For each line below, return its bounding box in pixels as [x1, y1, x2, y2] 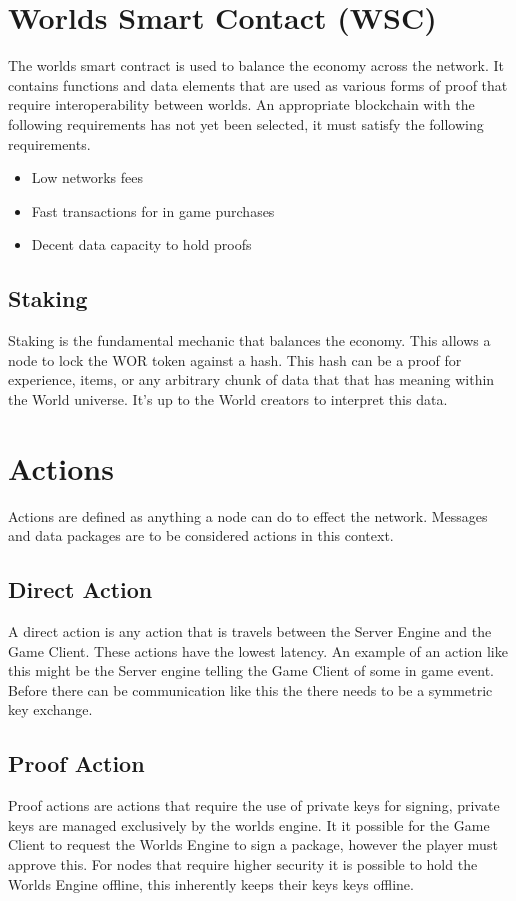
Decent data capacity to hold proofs [31, 234, 252, 255]
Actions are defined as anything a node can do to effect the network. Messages [8, 505, 488, 526]
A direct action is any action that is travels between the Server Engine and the [8, 620, 492, 641]
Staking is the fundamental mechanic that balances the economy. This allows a [8, 330, 491, 351]
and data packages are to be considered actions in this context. [8, 525, 394, 546]
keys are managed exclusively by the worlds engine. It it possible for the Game [8, 814, 490, 835]
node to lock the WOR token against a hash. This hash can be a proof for [8, 349, 462, 370]
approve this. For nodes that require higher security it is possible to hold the [8, 853, 478, 874]
